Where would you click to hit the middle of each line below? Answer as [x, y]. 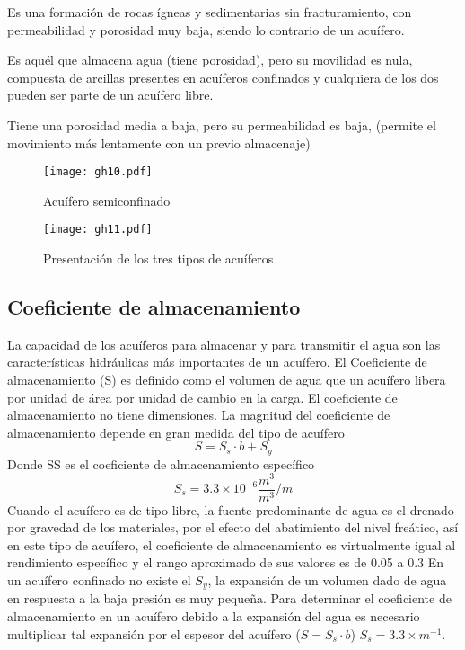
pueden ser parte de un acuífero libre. [110, 95]
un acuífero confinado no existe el [99, 579]
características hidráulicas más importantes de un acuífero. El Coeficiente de [217, 362]
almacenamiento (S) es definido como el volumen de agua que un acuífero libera [227, 380]
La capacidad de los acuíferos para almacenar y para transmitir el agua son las [224, 344]
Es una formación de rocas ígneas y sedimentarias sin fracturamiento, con [210, 12]
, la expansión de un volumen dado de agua [327, 579]
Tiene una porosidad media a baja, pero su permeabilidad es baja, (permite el [222, 125]
